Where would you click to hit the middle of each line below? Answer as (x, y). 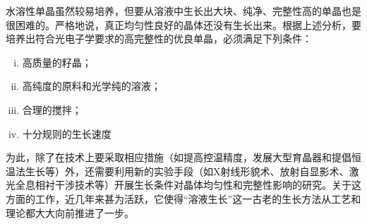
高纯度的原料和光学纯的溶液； (91, 86)
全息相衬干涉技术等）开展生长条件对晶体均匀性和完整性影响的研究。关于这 (188, 185)
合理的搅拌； (52, 109)
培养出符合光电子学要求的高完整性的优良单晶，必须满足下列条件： (159, 39)
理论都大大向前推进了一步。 (70, 212)
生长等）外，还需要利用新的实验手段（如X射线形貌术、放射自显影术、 (187, 171)
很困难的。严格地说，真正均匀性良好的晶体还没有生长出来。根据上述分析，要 (183, 24)
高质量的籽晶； (57, 62)
